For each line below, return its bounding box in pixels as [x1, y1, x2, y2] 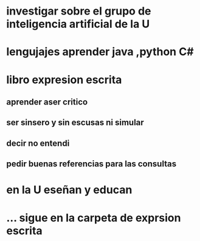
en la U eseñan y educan [6, 183, 133, 197]
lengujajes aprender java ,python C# [6, 45, 194, 59]
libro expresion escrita [6, 73, 122, 86]
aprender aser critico [6, 97, 88, 107]
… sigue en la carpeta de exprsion [6, 211, 181, 225]
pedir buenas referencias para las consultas [6, 159, 177, 169]
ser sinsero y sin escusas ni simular [6, 117, 144, 128]
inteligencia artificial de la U [6, 17, 150, 31]
